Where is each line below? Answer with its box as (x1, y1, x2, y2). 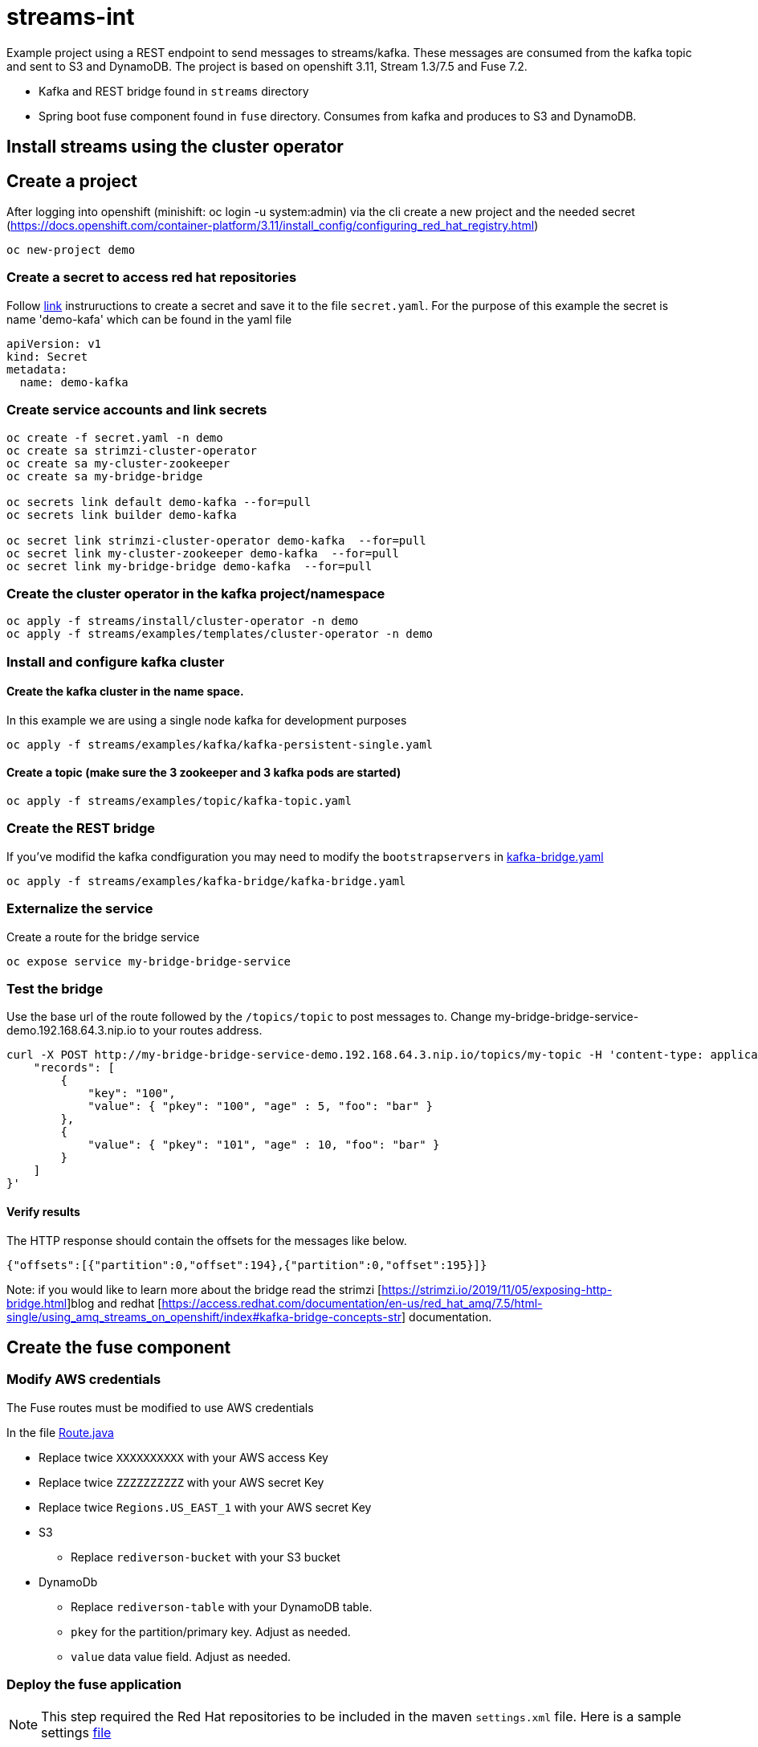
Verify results (6, 1204, 80, 1218)
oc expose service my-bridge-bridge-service (6, 954, 291, 968)
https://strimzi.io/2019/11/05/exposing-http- (381, 1282, 613, 1296)
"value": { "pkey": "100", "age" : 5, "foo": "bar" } (88, 1100, 434, 1113)
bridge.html (6, 1296, 67, 1310)
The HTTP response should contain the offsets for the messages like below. (6, 1233, 407, 1247)
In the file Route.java (6, 1425, 114, 1439)
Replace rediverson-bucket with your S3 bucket (71, 1549, 340, 1564)
